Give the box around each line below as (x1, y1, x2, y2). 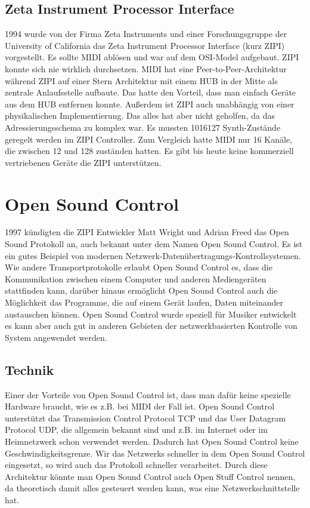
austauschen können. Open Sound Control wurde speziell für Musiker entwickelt (5, 307, 297, 320)
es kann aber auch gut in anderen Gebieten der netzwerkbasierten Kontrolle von (5, 319, 297, 332)
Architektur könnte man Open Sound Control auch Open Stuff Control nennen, (5, 470, 296, 482)
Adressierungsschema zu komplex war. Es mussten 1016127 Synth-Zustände (5, 121, 281, 133)
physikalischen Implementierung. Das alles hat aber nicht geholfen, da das (5, 109, 275, 122)
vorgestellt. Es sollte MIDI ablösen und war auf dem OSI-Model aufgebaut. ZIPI (5, 51, 299, 63)
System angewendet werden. (5, 331, 107, 343)
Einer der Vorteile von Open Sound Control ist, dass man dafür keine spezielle (5, 388, 291, 401)
